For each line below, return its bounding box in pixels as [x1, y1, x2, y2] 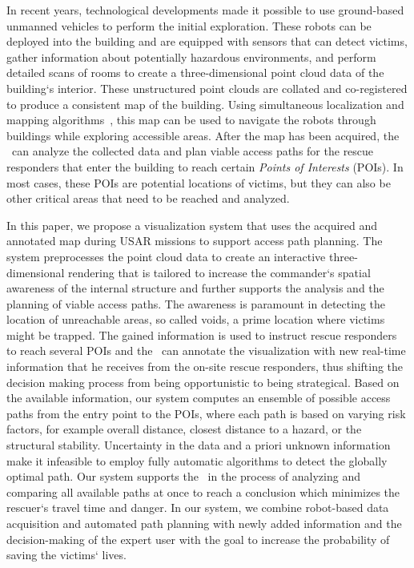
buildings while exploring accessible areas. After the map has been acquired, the [6, 127, 400, 143]
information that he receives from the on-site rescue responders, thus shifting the [6, 358, 404, 375]
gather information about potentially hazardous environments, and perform [6, 48, 376, 65]
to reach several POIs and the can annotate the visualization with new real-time [6, 342, 406, 359]
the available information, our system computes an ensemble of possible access [6, 389, 391, 406]
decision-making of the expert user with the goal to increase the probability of [6, 530, 390, 547]
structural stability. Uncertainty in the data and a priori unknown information [6, 437, 391, 453]
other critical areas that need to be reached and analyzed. [6, 190, 290, 207]
